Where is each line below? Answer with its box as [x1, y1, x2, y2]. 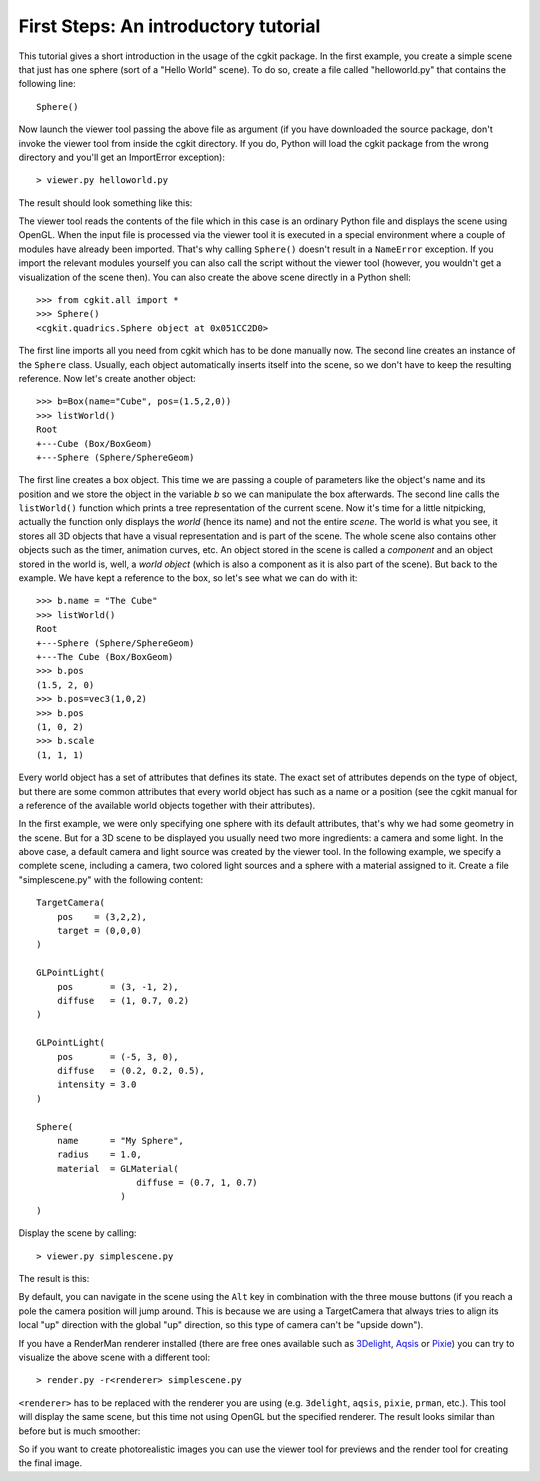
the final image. [18, 1457, 83, 1469]
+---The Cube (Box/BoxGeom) [36, 651, 174, 662]
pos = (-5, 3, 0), [56, 1051, 179, 1062]
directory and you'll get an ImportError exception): [18, 151, 225, 163]
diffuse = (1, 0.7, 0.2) [56, 995, 190, 1006]
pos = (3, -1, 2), [56, 981, 179, 992]
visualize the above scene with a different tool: [18, 1351, 210, 1363]
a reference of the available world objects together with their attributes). [18, 799, 316, 811]
